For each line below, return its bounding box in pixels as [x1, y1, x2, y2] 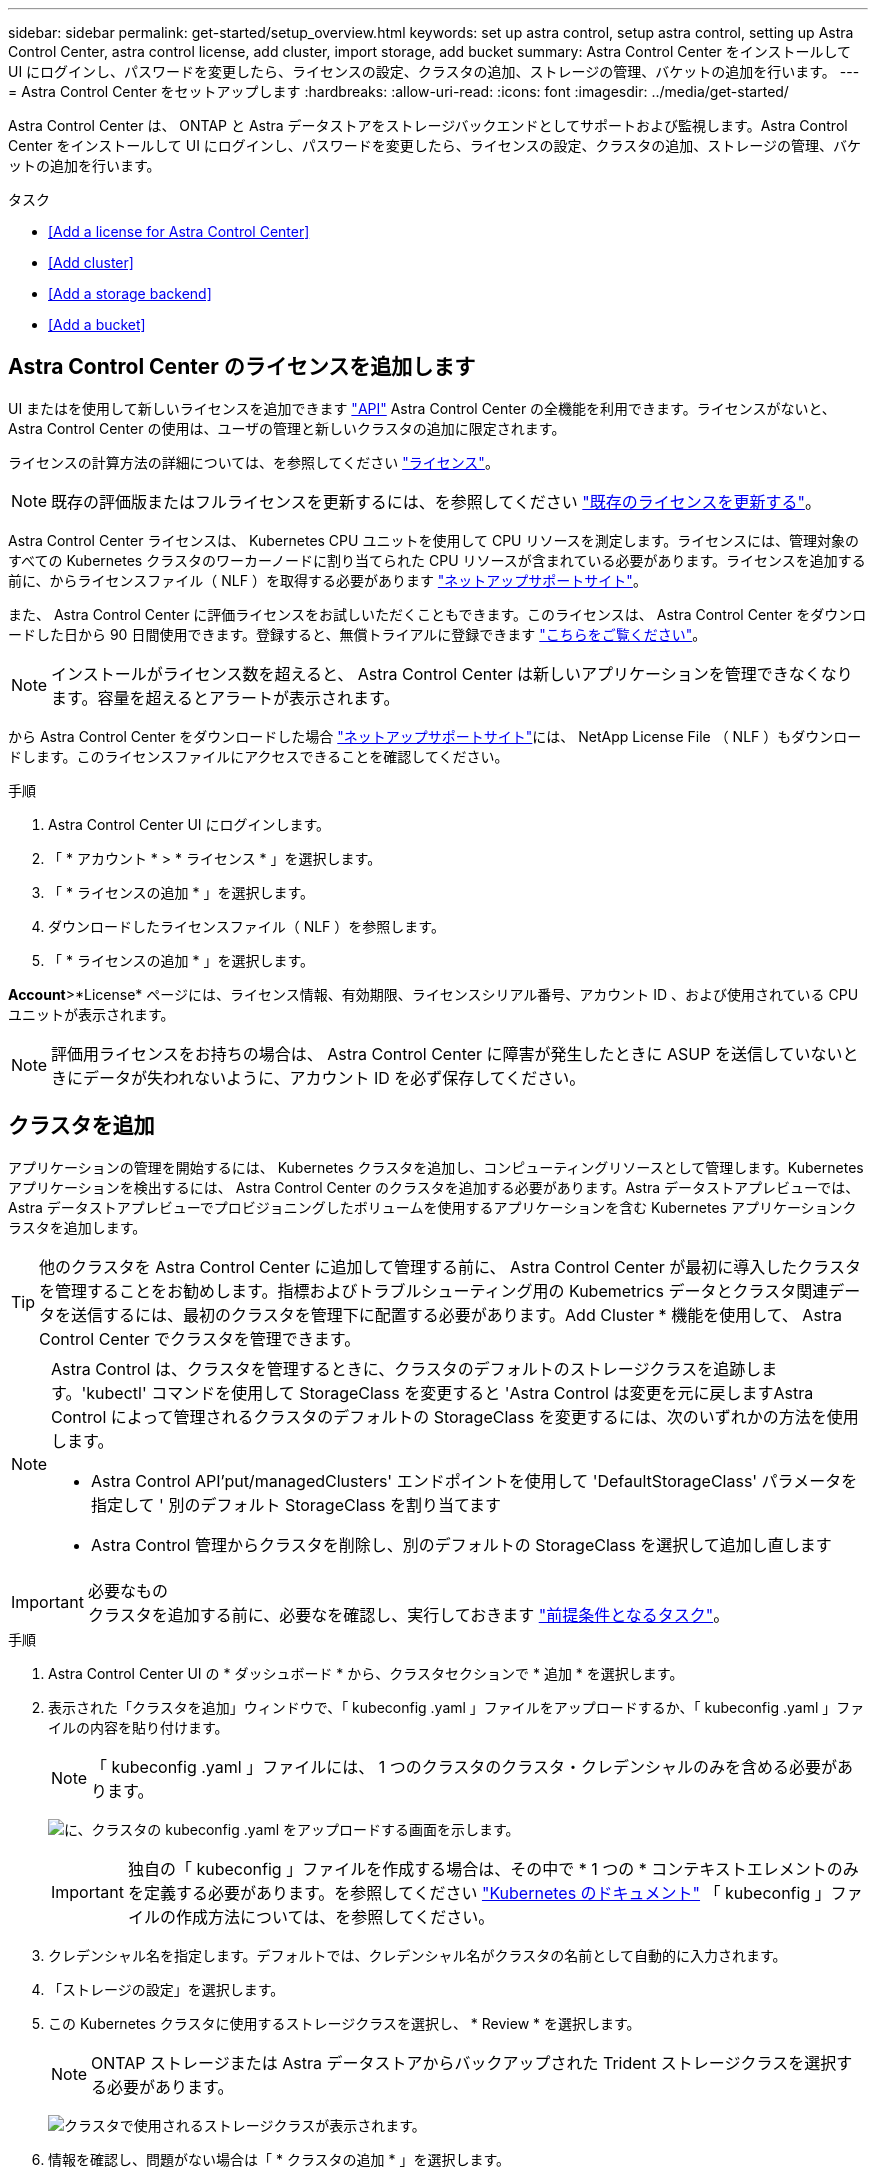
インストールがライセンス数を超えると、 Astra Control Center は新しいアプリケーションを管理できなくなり [51, 663, 853, 684]
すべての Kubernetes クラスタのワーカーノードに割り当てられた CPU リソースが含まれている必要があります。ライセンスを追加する [8, 551, 866, 569]
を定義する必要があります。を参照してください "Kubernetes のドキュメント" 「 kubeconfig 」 [127, 1882, 831, 1903]
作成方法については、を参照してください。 [175, 1906, 495, 1927]
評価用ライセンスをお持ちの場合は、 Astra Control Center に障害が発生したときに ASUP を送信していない [51, 1043, 843, 1064]
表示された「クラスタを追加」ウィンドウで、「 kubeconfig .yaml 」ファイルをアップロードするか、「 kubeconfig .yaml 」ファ [48, 1698, 865, 1716]
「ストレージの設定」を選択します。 [48, 1980, 285, 1998]
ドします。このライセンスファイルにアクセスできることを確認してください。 [8, 747, 509, 765]
